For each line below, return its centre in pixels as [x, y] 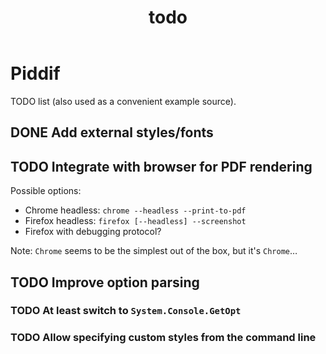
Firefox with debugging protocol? [93, 232]
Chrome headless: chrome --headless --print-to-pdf [135, 210]
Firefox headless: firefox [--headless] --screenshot [135, 221]
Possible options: [46, 191]
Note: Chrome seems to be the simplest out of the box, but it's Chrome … [154, 251]
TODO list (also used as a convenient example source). [123, 101]
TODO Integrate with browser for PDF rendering [161, 166]
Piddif [35, 73]
